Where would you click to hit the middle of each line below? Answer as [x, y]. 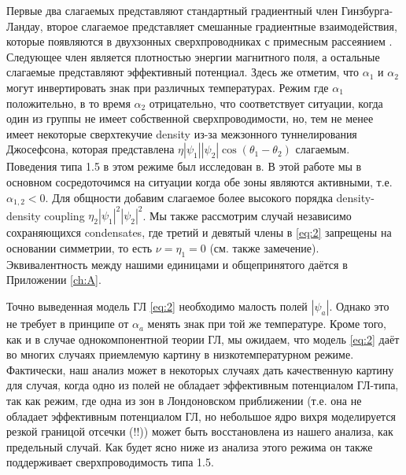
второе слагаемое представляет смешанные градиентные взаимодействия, [222, 26]
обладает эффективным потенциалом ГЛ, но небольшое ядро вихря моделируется [201, 416]
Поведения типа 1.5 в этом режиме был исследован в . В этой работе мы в [184, 166]
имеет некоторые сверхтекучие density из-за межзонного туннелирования [182, 133]
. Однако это [359, 306]
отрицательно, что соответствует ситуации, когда [266, 103]
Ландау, [25, 26]
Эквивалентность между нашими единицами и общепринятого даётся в [177, 264]
